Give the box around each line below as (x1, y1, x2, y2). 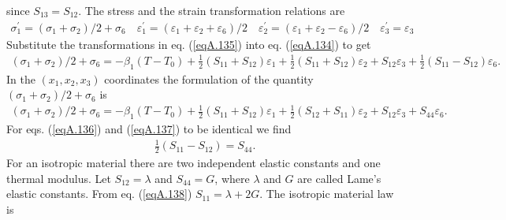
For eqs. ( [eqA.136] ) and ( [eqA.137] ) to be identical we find (6, 121, 292, 137)
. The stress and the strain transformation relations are (78, 2, 345, 18)
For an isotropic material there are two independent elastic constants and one (6, 155, 381, 171)
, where (214, 170, 250, 186)
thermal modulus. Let (6, 170, 111, 186)
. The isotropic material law (259, 185, 394, 202)
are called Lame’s (297, 170, 381, 186)
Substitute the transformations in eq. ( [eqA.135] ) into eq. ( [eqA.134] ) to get (6, 35, 371, 52)
